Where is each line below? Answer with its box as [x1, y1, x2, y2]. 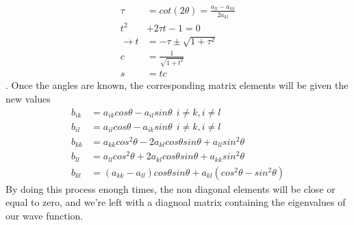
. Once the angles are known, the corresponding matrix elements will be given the [5, 78, 349, 92]
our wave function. [5, 208, 84, 222]
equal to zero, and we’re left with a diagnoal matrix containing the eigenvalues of [5, 195, 346, 209]
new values [5, 91, 51, 105]
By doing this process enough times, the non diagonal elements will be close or [5, 181, 336, 196]
